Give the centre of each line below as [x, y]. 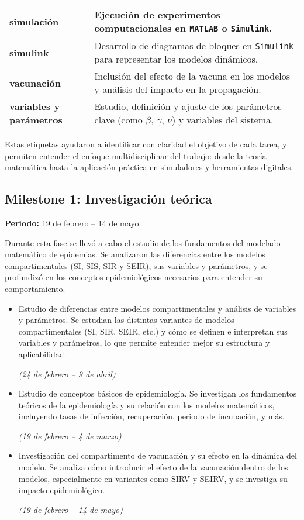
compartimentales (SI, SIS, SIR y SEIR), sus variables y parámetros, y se [136, 265]
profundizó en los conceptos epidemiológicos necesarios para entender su [134, 277]
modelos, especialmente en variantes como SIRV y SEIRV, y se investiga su [153, 478]
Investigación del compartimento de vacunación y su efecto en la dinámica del [158, 455]
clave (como [118, 120]
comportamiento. [35, 288]
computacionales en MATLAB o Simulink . [183, 28]
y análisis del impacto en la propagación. [178, 89]
